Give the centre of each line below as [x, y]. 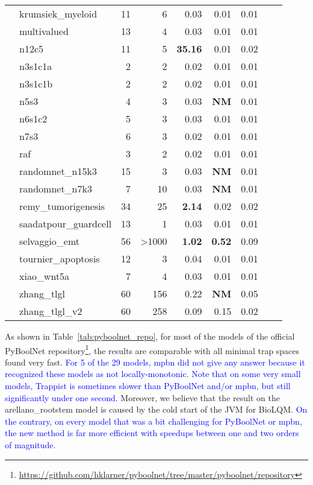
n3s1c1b [36, 84]
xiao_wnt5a [45, 276]
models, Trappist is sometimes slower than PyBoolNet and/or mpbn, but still [148, 386]
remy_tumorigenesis [62, 206]
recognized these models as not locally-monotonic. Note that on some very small [153, 374]
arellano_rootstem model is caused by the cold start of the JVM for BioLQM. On [156, 409]
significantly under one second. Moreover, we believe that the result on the [142, 397]
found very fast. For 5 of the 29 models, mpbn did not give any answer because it [155, 362]
